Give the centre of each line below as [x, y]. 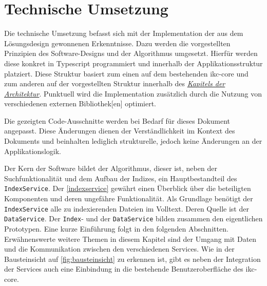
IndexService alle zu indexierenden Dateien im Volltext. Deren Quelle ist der [127, 208]
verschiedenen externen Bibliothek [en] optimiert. [80, 103]
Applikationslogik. [33, 151]
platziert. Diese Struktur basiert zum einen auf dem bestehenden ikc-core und [126, 73]
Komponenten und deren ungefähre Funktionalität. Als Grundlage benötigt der [129, 198]
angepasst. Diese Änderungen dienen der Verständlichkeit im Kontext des [120, 131]
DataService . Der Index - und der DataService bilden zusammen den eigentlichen [133, 218]
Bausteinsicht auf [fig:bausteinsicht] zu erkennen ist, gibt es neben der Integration [132, 259]
